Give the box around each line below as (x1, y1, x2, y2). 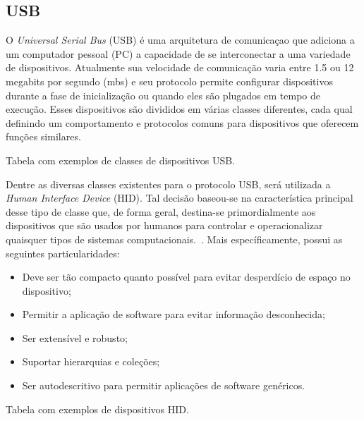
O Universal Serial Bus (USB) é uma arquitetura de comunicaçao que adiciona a (6, 32, 355, 47)
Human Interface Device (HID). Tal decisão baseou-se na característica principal (6, 190, 353, 205)
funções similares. (6, 129, 81, 144)
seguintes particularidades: (6, 245, 120, 260)
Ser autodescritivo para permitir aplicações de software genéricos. (22, 378, 305, 393)
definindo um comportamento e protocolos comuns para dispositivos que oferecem (6, 115, 359, 130)
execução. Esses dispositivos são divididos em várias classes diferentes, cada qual (6, 102, 353, 116)
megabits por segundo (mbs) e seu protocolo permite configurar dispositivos (6, 73, 333, 88)
